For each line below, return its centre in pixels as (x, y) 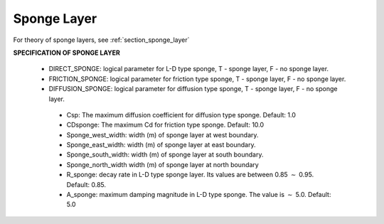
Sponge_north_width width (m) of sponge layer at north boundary (162, 164)
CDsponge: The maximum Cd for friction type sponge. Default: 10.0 (165, 125)
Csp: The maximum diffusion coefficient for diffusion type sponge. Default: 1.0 (181, 114)
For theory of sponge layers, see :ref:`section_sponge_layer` (101, 40)
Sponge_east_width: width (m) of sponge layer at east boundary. (161, 145)
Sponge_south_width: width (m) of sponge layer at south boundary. (165, 155)
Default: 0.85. (86, 184)
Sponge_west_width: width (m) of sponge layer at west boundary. (162, 134)
